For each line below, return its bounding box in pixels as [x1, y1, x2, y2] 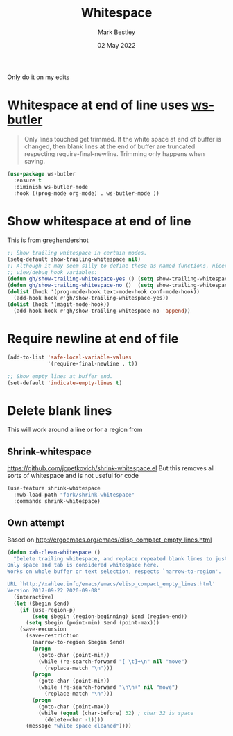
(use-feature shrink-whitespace [7, 485, 101, 492]
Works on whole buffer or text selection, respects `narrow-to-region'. [7, 568, 222, 575]
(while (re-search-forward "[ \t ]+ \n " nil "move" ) [37, 658, 188, 665]
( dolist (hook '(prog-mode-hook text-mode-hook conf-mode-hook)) [7, 288, 200, 296]
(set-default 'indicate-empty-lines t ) [7, 379, 123, 386]
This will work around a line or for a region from [7, 425, 144, 434]
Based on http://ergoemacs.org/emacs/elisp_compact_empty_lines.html [7, 536, 212, 544]
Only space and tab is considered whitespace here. [7, 562, 159, 569]
